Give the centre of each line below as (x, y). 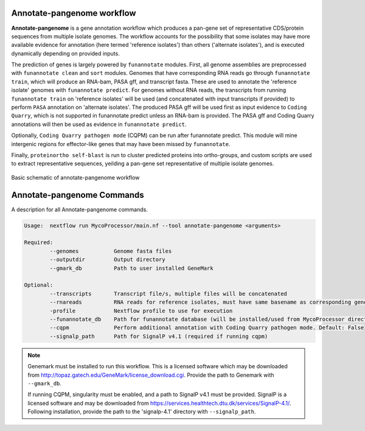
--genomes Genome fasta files (111, 251)
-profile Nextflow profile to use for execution (141, 311)
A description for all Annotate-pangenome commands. (80, 209)
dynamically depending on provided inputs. (65, 53)
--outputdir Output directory (107, 260)
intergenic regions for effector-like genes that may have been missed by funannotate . (121, 144)
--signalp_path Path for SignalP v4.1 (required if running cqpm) (159, 336)
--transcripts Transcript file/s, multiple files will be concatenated (168, 293)
